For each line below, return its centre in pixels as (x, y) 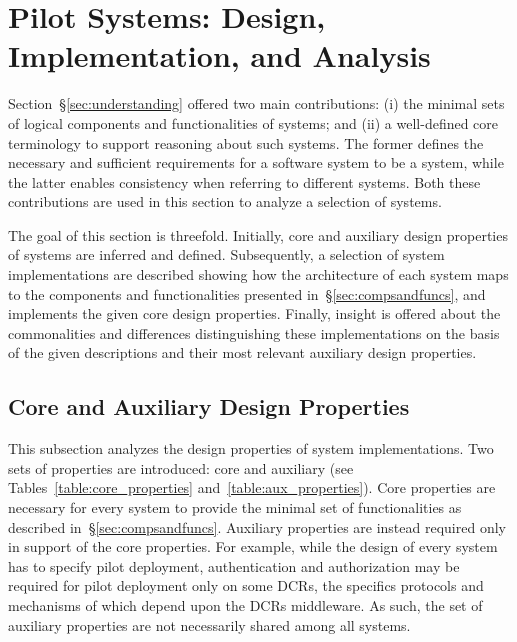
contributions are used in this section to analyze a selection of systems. (225, 201)
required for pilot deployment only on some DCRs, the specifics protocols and (246, 585)
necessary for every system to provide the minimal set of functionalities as (235, 507)
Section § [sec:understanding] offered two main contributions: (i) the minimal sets (256, 103)
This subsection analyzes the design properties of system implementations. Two (251, 448)
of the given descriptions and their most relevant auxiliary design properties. (242, 352)
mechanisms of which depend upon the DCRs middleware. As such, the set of (245, 604)
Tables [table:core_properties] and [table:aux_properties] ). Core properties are (252, 487)
